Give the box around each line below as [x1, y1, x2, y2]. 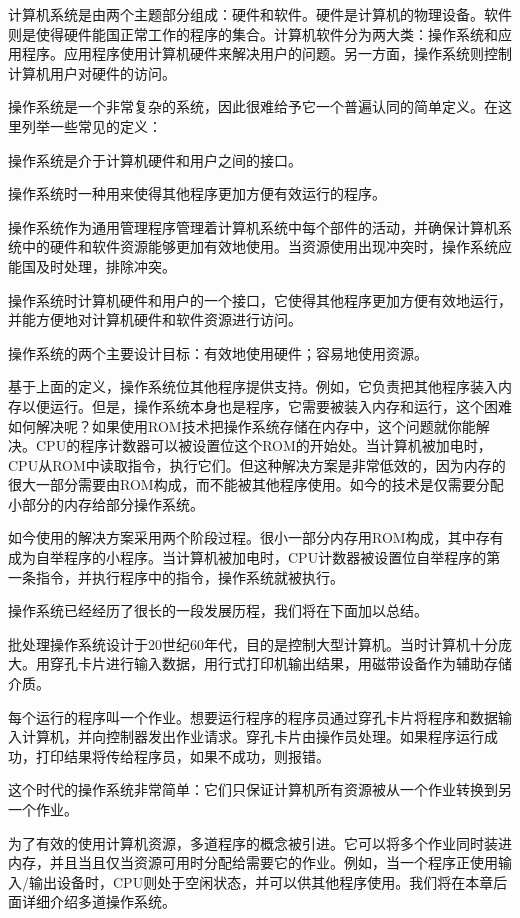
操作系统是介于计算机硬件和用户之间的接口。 [8, 149, 302, 170]
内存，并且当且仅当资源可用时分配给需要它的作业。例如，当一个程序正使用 [8, 852, 498, 873]
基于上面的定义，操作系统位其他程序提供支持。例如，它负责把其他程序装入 [8, 376, 498, 397]
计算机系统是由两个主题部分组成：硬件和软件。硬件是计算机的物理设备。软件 [8, 4, 512, 24]
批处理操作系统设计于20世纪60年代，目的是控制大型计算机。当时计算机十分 [8, 633, 498, 654]
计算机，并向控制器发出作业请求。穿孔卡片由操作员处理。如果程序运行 [21, 726, 484, 747]
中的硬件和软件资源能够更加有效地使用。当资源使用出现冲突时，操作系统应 [21, 236, 512, 257]
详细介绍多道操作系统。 [21, 891, 176, 912]
